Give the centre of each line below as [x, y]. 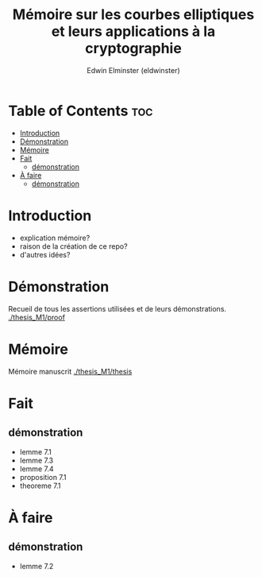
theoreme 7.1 [40, 486]
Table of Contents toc [81, 111]
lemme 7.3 [37, 460]
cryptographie [133, 48]
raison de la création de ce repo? [74, 246]
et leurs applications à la [133, 31]
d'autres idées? [45, 254]
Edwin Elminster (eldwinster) [133, 70]
